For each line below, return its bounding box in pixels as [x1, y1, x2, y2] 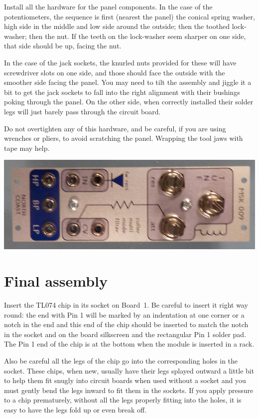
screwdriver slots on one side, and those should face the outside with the [4, 67, 225, 77]
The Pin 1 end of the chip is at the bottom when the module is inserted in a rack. [4, 339, 255, 349]
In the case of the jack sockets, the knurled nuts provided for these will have [4, 57, 237, 67]
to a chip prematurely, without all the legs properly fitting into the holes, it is [4, 395, 242, 405]
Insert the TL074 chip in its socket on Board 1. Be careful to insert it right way [4, 300, 248, 310]
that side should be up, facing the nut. [4, 40, 122, 51]
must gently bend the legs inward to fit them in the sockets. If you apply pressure [4, 385, 254, 395]
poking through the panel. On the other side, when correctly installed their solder [4, 96, 254, 107]
